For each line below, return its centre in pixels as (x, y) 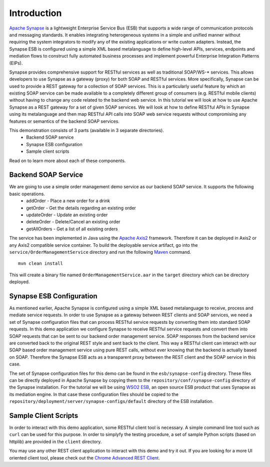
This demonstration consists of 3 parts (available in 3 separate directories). (87, 131)
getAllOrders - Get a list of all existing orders (72, 229)
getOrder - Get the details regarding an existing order (81, 208)
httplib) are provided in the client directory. (55, 441)
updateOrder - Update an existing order (67, 215)
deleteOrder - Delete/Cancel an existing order (73, 222)
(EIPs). (16, 63)
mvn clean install (41, 264)
